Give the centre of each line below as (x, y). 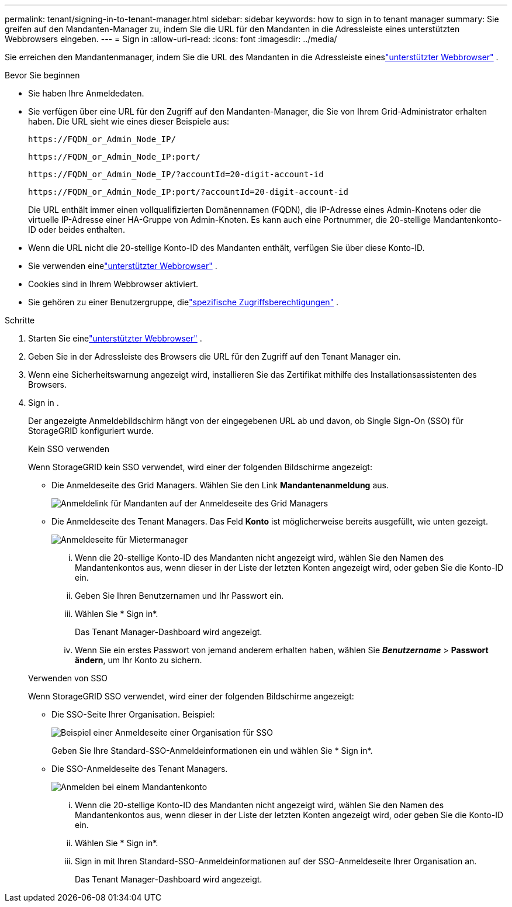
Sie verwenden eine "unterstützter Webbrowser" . (123, 266)
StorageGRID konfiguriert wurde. (91, 431)
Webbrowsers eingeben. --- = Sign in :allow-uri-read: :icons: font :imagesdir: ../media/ (171, 39)
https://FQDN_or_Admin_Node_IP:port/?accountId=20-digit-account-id (188, 192)
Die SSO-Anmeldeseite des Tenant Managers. (140, 769)
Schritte (20, 320)
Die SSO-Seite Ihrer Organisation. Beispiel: (133, 714)
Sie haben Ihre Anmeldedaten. (86, 93)
